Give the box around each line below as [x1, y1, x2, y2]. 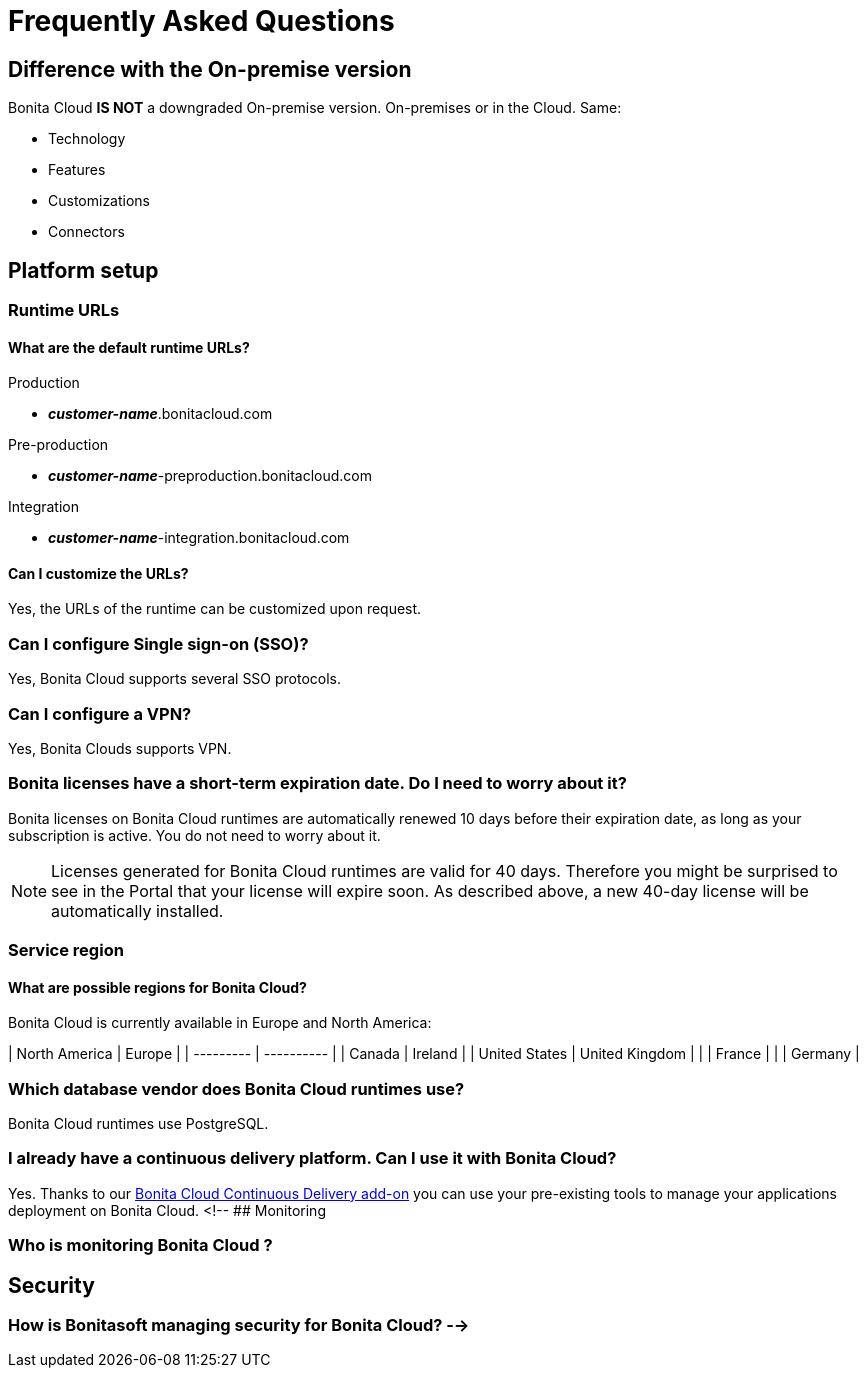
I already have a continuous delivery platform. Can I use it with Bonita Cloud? [8, 1148, 617, 1169]
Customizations [48, 192, 151, 210]
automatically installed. [51, 900, 224, 921]
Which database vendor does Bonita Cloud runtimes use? [8, 1078, 465, 1099]
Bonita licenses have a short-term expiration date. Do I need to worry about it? [8, 773, 627, 794]
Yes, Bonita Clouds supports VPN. [8, 739, 232, 757]
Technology [48, 130, 126, 148]
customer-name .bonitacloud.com [48, 405, 273, 423]
